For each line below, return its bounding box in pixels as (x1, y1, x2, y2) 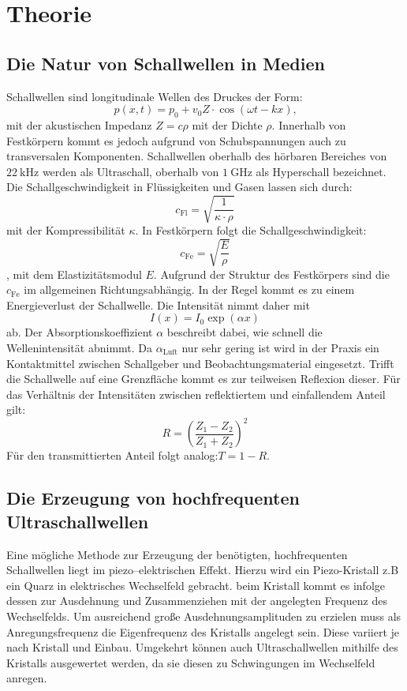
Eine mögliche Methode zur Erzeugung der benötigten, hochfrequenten (6, 546, 348, 562)
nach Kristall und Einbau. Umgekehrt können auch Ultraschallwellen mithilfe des (6, 639, 398, 655)
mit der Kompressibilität (6, 222, 125, 238)
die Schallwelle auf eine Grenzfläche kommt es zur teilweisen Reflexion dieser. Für (6, 370, 401, 387)
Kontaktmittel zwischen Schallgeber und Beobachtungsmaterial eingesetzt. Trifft (6, 355, 394, 371)
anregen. (6, 670, 47, 686)
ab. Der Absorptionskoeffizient (6, 324, 153, 340)
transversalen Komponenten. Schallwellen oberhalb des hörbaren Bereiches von (6, 148, 387, 164)
